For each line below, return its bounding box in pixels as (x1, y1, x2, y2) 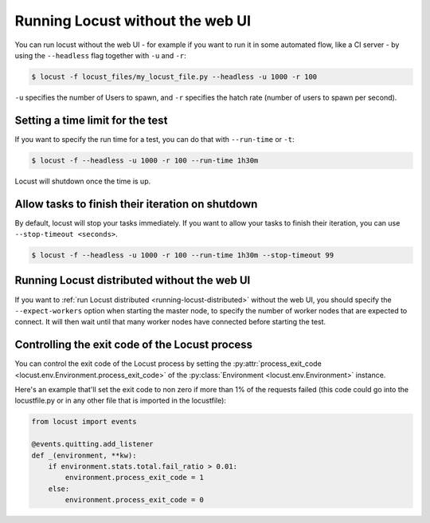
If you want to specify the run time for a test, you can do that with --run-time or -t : (14, 134, 295, 144)
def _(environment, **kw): (31, 450, 137, 460)
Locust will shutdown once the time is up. (14, 176, 151, 186)
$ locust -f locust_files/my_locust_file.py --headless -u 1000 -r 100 (31, 72, 318, 81)
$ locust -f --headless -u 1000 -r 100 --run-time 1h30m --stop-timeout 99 (31, 251, 334, 260)
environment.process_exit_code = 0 (64, 495, 205, 505)
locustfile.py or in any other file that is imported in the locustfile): (14, 395, 227, 406)
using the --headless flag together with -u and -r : (14, 50, 186, 60)
